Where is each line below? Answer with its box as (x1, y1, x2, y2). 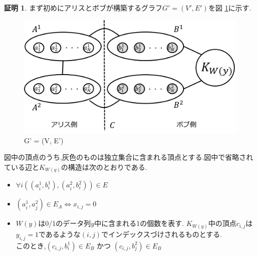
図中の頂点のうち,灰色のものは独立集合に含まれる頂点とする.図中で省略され (4, 152, 253, 162)
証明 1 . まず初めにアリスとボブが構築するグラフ (4, 3, 162, 13)
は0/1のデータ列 (38, 218, 91, 228)
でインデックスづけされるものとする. (101, 228, 222, 239)
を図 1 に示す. (208, 3, 251, 13)
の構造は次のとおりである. (61, 161, 147, 172)
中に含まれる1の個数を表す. (94, 218, 184, 228)
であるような (38, 228, 81, 239)
